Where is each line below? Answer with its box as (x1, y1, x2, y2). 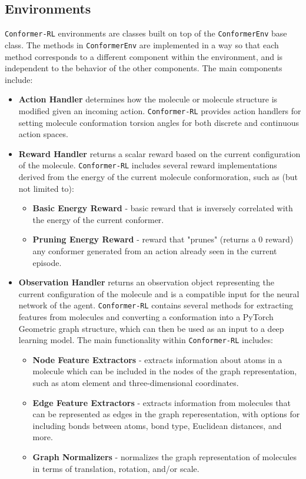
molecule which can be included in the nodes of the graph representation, (32, 365, 297, 377)
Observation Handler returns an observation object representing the (18, 276, 274, 288)
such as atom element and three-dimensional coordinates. (32, 377, 239, 389)
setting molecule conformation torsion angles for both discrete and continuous (18, 116, 299, 128)
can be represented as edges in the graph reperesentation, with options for (32, 408, 300, 420)
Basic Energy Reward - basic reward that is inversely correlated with (32, 202, 293, 214)
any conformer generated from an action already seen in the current (32, 244, 277, 257)
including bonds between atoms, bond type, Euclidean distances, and (32, 419, 282, 431)
